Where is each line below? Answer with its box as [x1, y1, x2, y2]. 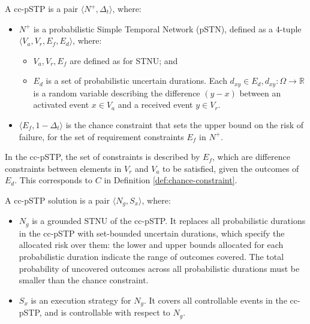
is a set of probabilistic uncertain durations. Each [46, 74, 227, 87]
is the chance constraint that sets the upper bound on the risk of [65, 119, 304, 131]
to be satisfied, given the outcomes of [162, 162, 299, 174]
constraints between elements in [5, 162, 122, 174]
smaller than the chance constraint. [19, 274, 149, 286]
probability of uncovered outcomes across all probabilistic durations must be [19, 262, 300, 274]
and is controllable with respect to [44, 306, 170, 319]
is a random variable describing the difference [33, 86, 200, 99]
